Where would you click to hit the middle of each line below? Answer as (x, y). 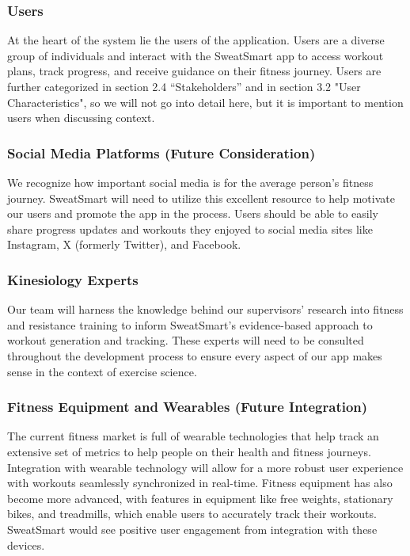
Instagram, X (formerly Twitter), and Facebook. (124, 244)
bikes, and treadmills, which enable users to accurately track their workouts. (192, 514)
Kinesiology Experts (73, 279)
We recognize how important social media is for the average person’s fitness (190, 182)
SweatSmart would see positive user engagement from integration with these (192, 529)
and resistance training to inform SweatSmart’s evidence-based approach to (190, 324)
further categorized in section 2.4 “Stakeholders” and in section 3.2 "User (184, 86)
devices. (26, 545)
